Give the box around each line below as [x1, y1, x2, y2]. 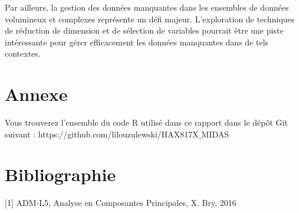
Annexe [5, 82, 68, 106]
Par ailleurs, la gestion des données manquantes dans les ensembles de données [5, 1, 289, 13]
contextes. [5, 47, 41, 60]
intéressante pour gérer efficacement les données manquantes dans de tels [5, 35, 269, 48]
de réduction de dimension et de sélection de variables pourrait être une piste [5, 24, 284, 37]
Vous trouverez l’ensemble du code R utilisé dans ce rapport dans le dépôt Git [5, 116, 288, 129]
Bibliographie [5, 162, 116, 186]
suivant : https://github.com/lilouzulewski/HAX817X [5, 127, 199, 140]
